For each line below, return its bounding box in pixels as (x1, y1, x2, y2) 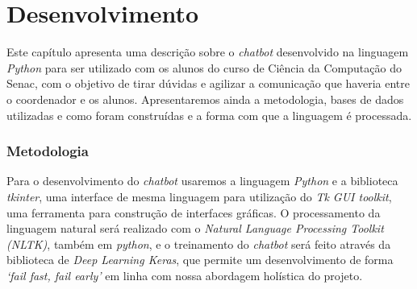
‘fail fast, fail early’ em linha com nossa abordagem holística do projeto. (6, 266, 363, 283)
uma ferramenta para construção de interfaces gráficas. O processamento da (6, 204, 381, 221)
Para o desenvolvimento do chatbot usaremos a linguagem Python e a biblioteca (6, 172, 398, 189)
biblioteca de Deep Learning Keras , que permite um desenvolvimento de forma (6, 251, 394, 268)
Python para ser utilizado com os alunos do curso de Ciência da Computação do (6, 59, 402, 76)
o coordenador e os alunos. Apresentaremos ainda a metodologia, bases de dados (6, 90, 404, 107)
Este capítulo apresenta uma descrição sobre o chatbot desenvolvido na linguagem (6, 43, 409, 60)
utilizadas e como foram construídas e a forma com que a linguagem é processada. (6, 106, 412, 123)
